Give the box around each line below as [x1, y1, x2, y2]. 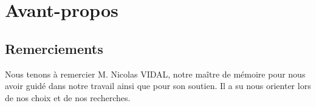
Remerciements [5, 39, 103, 58]
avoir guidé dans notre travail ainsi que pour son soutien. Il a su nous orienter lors [5, 79, 311, 92]
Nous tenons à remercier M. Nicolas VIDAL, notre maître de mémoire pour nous [5, 67, 306, 80]
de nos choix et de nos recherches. [5, 91, 131, 104]
